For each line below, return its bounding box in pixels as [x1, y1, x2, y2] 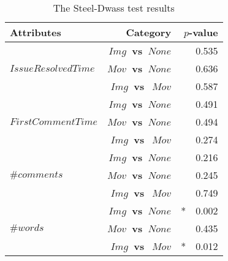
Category [126, 25, 172, 39]
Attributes [10, 25, 61, 39]
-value [189, 25, 218, 39]
